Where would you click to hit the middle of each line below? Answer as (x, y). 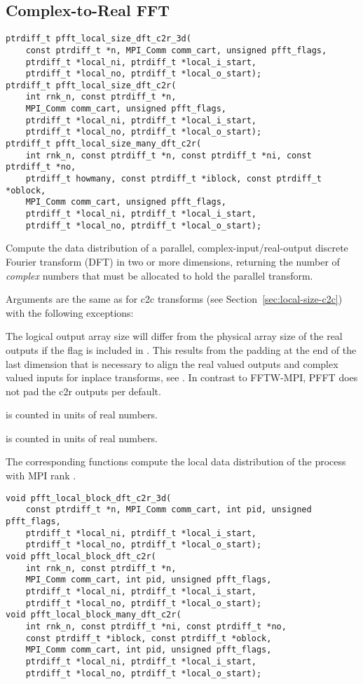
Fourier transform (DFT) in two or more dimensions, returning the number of (173, 261)
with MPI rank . (41, 476)
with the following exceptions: (70, 312)
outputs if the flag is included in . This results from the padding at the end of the (181, 349)
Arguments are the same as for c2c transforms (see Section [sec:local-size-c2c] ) (174, 299)
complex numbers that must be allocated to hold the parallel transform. (159, 275)
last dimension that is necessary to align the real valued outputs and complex (172, 363)
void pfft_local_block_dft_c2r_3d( (89, 498)
